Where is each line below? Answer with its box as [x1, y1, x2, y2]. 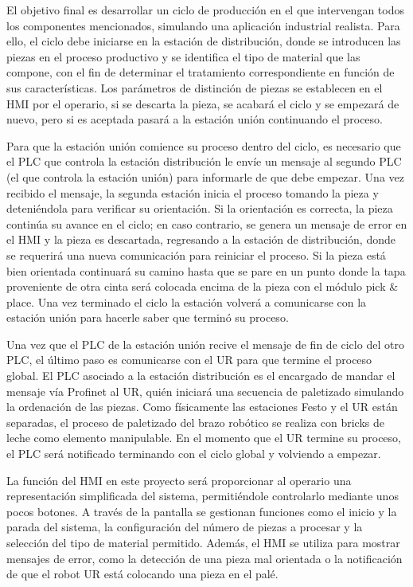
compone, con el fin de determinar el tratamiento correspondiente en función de [6, 64, 395, 80]
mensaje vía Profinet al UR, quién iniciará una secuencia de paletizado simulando [6, 382, 404, 399]
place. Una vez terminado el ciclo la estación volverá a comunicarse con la [6, 293, 367, 310]
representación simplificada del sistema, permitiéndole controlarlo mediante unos [6, 487, 399, 504]
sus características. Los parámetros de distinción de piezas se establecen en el [6, 79, 383, 96]
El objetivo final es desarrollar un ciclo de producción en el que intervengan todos [6, 2, 404, 18]
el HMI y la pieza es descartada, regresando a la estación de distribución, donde [6, 231, 395, 248]
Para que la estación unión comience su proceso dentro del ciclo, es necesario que [6, 137, 401, 154]
